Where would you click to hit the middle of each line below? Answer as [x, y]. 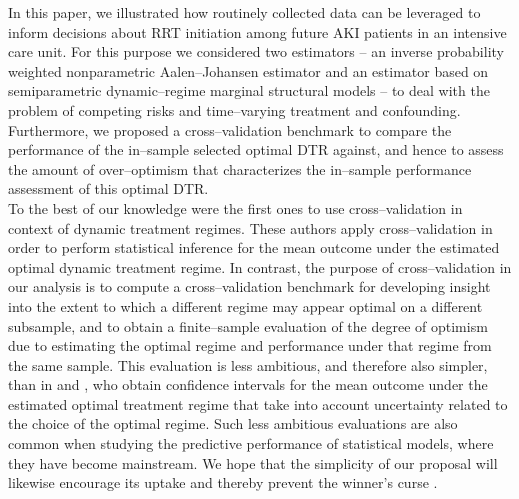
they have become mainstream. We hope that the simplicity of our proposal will [253, 462]
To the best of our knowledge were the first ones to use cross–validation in [235, 207]
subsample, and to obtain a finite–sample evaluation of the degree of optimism [248, 325]
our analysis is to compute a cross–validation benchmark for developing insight [249, 286]
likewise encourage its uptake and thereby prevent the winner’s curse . [223, 482]
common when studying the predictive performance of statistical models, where [251, 443]
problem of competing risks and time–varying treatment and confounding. [234, 109]
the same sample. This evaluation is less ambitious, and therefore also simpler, [248, 364]
